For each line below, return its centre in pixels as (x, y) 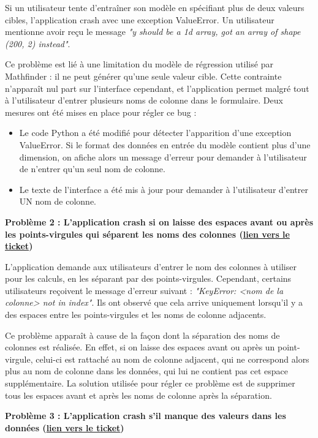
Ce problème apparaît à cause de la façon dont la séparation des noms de (142, 335)
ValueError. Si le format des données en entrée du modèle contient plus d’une (165, 144)
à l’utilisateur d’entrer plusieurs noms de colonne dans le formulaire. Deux (144, 100)
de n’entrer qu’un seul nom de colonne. (92, 169)
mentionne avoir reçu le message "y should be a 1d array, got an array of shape (153, 32)
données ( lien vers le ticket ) (65, 427)
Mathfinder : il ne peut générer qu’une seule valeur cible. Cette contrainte (143, 76)
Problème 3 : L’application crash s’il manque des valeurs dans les (146, 416)
